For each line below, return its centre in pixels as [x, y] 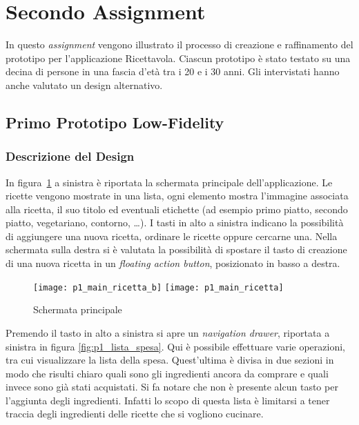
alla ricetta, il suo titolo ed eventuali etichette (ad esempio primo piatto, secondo [177, 209]
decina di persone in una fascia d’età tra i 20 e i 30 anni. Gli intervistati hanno [173, 71]
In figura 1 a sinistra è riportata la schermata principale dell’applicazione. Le [169, 182]
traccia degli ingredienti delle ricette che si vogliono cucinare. [135, 414]
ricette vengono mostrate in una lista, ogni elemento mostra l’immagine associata [177, 196]
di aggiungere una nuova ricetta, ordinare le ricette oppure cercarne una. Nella [172, 236]
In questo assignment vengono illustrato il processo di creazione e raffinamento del [179, 45]
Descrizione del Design [70, 156]
